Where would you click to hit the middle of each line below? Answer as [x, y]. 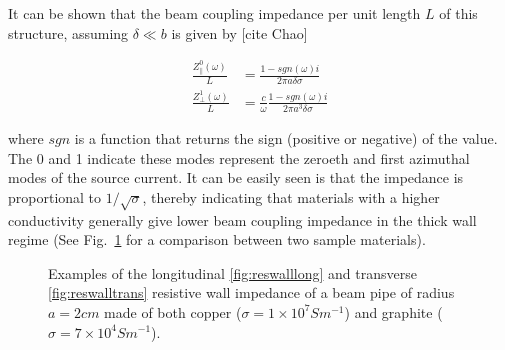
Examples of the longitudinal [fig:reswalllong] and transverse [232, 272]
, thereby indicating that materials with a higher [291, 196]
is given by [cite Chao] [239, 32]
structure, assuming [68, 32]
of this [458, 13]
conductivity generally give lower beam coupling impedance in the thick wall [242, 219]
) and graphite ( [393, 311]
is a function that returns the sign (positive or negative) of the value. [286, 138]
